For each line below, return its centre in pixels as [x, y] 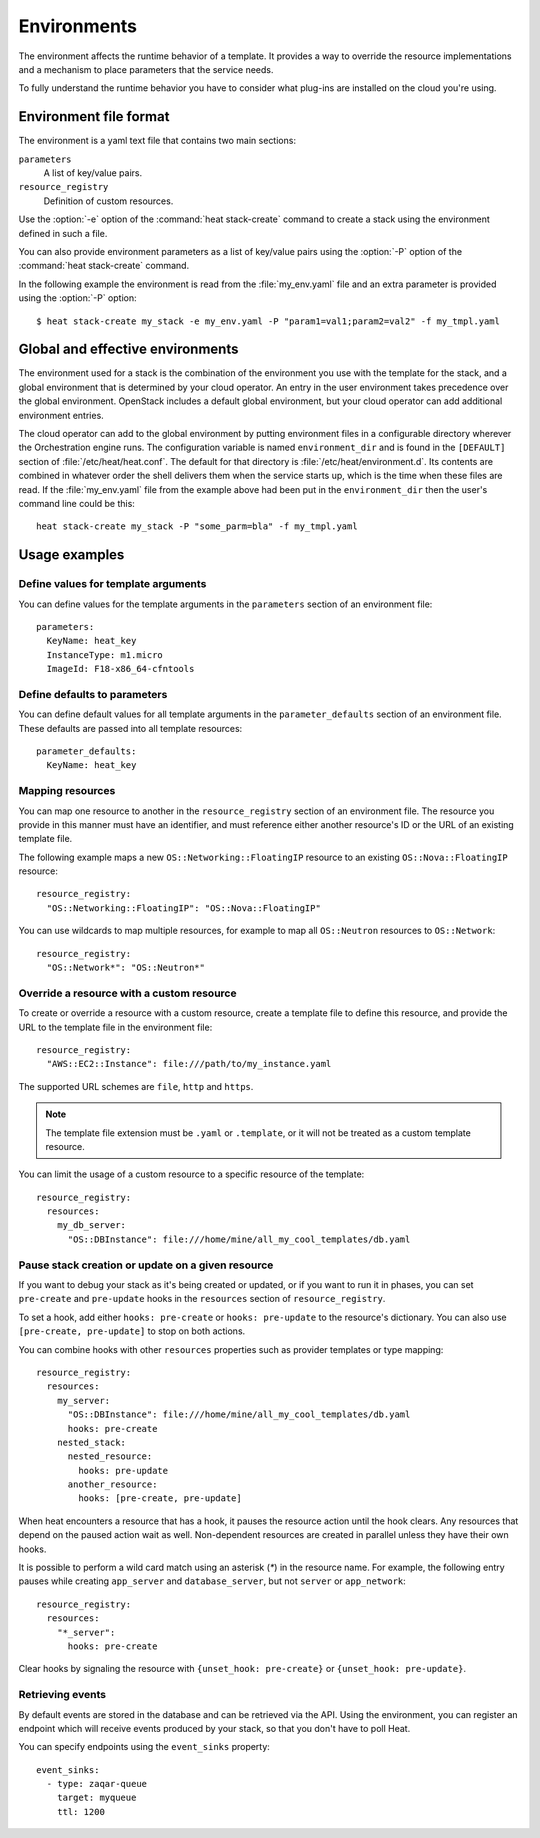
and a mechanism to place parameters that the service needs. [146, 69]
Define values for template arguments [112, 584]
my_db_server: [91, 1225]
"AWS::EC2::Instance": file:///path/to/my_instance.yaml [189, 1064]
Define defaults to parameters [93, 694]
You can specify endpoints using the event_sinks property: [144, 1747]
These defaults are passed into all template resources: [130, 728]
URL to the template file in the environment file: [115, 1027]
